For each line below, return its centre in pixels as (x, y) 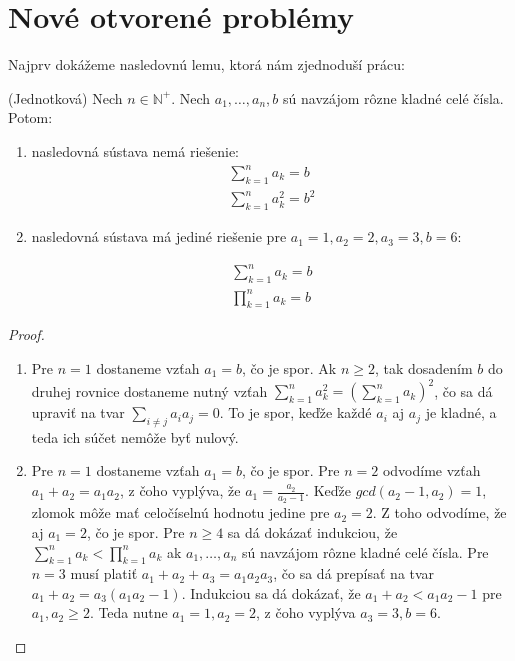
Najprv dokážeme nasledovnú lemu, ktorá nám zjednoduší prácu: (206, 64)
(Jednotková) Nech (65, 97)
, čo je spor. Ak (289, 368)
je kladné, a (461, 412)
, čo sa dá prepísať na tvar (354, 573)
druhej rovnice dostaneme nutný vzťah (149, 390)
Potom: (30, 117)
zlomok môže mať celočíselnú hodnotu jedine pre (180, 512)
